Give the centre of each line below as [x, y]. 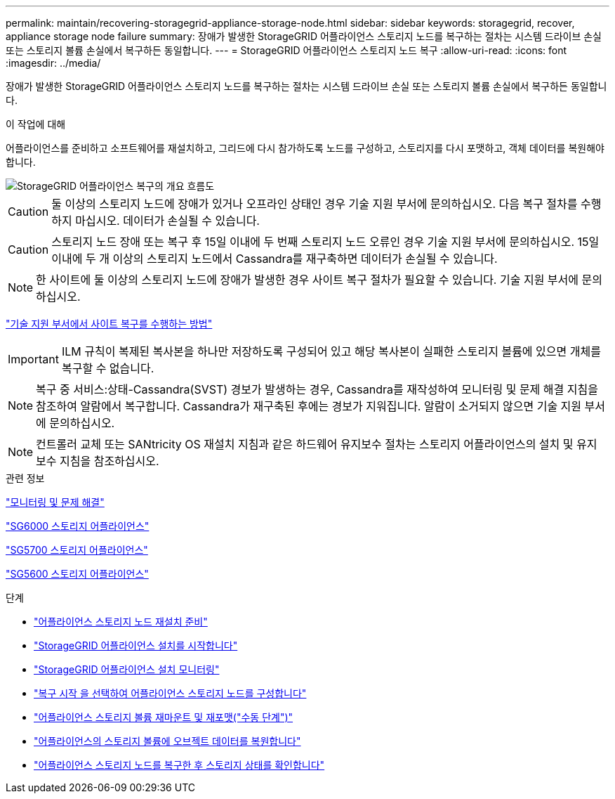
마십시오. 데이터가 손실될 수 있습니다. [167, 221]
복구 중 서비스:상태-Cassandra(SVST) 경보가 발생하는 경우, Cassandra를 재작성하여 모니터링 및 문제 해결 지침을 [317, 389]
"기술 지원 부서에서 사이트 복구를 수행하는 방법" [109, 324]
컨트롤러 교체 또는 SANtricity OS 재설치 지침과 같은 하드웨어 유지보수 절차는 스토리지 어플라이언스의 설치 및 [305, 444]
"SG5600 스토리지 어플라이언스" [77, 574]
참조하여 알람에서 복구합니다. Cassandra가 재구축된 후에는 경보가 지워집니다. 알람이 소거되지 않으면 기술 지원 [309, 406]
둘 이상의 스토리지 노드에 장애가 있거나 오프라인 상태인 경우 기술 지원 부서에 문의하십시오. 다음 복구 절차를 [315, 204]
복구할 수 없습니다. [108, 368]
